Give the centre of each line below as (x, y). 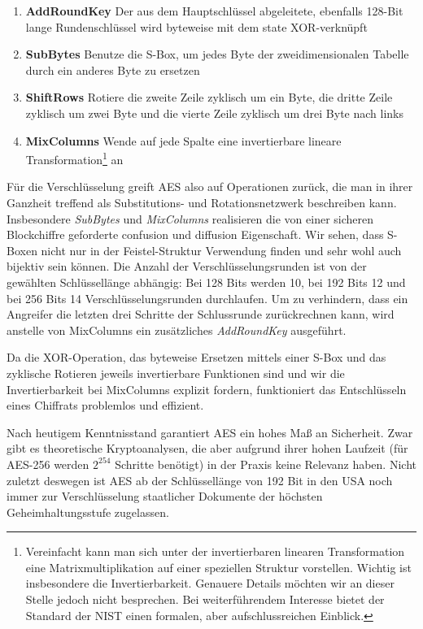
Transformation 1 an (74, 158)
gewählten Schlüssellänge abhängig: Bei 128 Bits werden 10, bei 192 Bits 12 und (206, 282)
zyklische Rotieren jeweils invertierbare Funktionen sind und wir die (176, 373)
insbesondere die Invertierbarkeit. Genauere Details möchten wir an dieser (210, 583)
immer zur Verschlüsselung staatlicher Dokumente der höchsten (165, 496)
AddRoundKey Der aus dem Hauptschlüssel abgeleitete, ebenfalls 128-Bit (214, 11)
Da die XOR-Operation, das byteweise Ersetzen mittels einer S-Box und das (196, 357)
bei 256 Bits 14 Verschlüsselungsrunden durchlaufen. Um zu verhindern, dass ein (207, 298)
